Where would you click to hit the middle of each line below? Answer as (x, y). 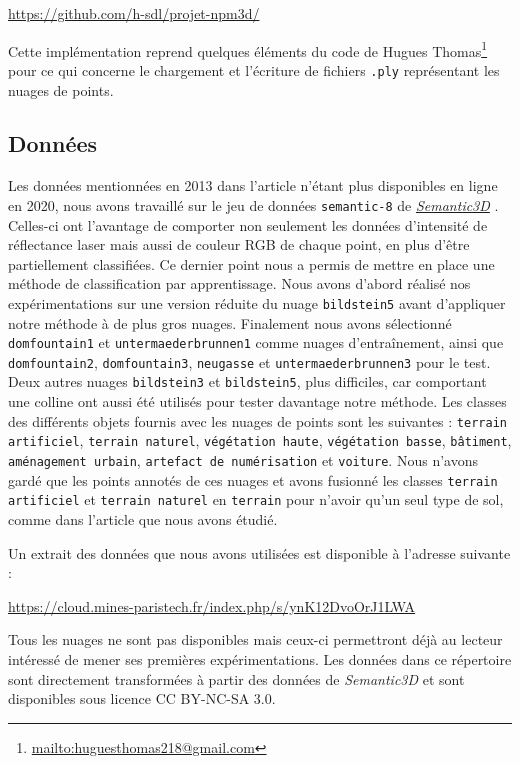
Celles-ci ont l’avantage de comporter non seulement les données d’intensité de (248, 224)
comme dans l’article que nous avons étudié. (143, 519)
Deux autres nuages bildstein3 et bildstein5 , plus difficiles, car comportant (247, 381)
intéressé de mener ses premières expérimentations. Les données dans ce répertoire (260, 658)
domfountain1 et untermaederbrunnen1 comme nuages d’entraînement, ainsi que (256, 342)
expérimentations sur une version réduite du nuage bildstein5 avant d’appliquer (257, 302)
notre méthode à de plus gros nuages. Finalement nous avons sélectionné (230, 322)
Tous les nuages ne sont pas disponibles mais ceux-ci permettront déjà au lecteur (255, 639)
